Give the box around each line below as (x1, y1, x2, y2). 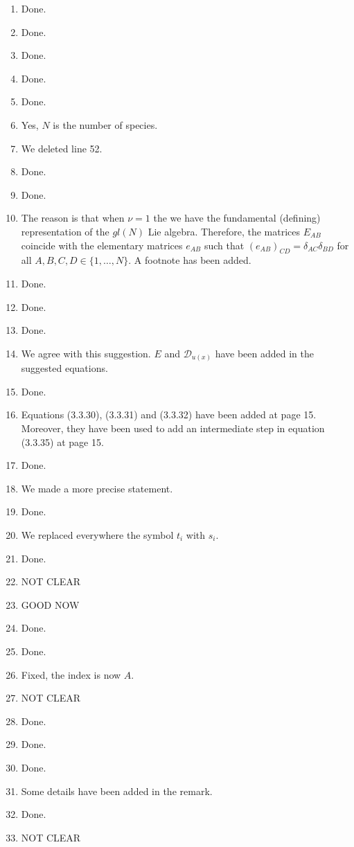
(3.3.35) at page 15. (21, 434, 104, 449)
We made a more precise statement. (21, 481, 173, 495)
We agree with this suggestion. (21, 346, 151, 360)
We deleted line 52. (21, 141, 103, 155)
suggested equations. (21, 361, 108, 375)
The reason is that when (21, 211, 125, 225)
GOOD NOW (21, 597, 80, 612)
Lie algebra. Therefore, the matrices (148, 224, 301, 238)
